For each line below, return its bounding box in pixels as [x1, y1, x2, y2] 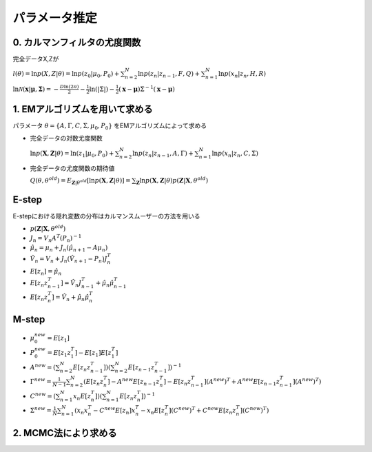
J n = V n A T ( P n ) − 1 [30, 233, 82, 244]
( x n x [74, 407, 88, 416]
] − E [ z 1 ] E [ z [74, 349, 112, 358]
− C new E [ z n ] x [93, 405, 136, 416]
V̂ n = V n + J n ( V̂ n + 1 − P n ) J [30, 255, 107, 265]
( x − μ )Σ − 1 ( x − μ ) [118, 84, 175, 93]
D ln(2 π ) [59, 83, 79, 90]
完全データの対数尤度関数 [30, 134, 103, 143]
